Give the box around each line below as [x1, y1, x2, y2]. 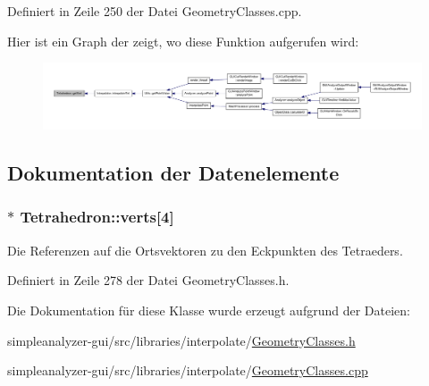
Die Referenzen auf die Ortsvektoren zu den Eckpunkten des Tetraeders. [7, 240, 403, 259]
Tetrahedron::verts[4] [20, 206, 174, 228]
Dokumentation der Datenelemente [7, 159, 340, 187]
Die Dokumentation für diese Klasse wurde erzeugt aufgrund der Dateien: [7, 300, 410, 319]
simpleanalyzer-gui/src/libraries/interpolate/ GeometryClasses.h [7, 331, 356, 349]
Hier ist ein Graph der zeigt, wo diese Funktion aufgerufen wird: [7, 31, 359, 50]
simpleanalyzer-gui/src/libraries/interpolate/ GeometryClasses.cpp [7, 361, 368, 380]
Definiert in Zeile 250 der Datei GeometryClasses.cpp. [7, 2, 302, 20]
